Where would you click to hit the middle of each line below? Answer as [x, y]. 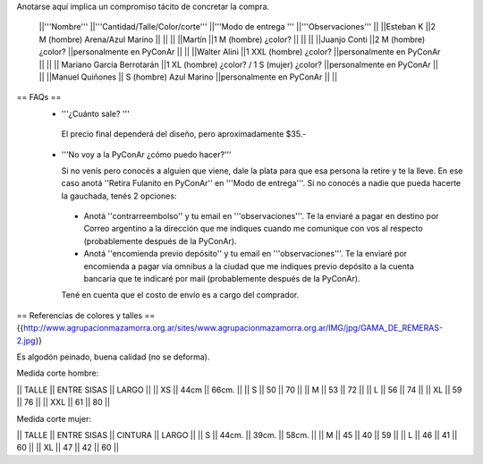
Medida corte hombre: [58, 373]
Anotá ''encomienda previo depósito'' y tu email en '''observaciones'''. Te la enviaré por [245, 254]
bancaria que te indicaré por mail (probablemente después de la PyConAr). [222, 279]
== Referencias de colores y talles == [86, 315]
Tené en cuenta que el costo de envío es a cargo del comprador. [180, 295]
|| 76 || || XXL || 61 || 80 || [64, 402]
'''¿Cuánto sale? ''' [95, 114]
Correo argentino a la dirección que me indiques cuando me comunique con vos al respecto [254, 229]
